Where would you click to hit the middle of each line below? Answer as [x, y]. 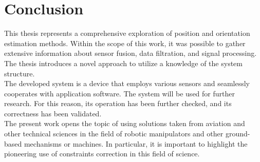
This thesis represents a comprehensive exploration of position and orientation [127, 33]
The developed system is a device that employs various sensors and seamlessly [127, 83]
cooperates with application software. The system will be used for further [119, 93]
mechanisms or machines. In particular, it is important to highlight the [136, 143]
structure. [20, 73]
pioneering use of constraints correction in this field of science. [102, 154]
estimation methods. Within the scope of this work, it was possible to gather [125, 43]
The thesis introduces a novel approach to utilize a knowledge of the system [123, 63]
